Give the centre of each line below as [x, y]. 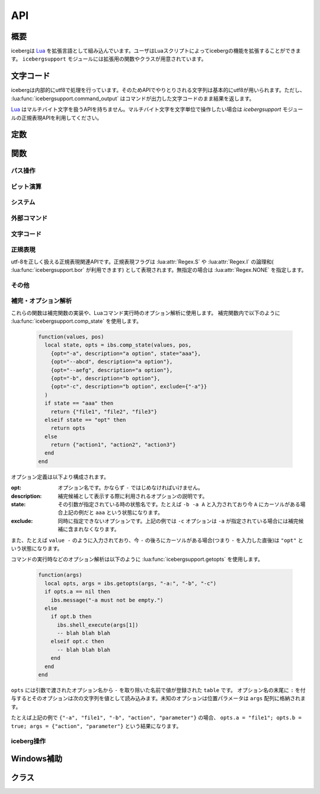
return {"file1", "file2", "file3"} [104, 412]
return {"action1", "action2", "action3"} [113, 445]
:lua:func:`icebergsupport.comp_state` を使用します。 [76, 321]
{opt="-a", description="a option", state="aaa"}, [126, 353]
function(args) [60, 575]
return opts [68, 428]
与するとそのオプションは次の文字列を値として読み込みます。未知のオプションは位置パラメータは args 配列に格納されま [158, 698]
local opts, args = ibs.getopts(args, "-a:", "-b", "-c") [131, 583]
